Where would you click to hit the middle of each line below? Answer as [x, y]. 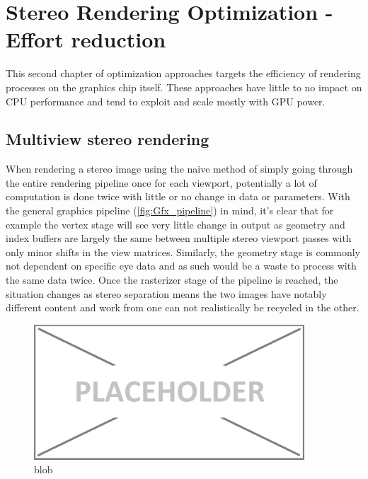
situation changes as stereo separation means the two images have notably [166, 293]
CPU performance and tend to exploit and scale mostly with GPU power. [166, 101]
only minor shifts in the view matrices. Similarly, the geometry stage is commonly [183, 252]
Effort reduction [86, 39]
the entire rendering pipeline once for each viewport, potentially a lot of [161, 182]
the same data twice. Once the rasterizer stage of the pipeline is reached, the [172, 280]
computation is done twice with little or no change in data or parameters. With [178, 196]
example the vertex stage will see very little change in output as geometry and [176, 224]
